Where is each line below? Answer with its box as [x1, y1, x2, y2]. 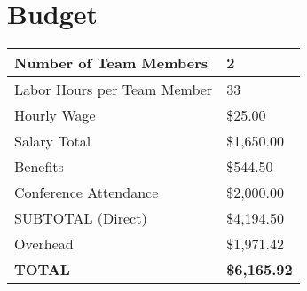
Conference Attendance [14, 182, 159, 203]
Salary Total [14, 130, 91, 152]
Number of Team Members [14, 52, 209, 74]
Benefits [14, 156, 64, 177]
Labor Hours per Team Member [14, 79, 213, 100]
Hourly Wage [14, 105, 96, 126]
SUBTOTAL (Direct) [14, 208, 147, 229]
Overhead [14, 233, 74, 255]
